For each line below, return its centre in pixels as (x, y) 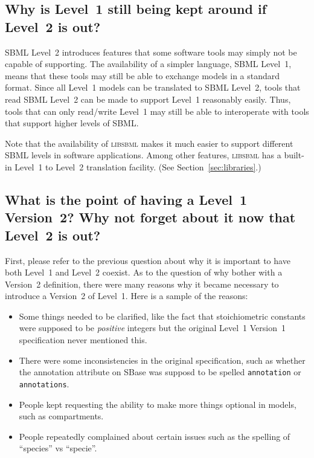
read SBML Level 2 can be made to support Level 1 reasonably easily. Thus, (148, 99)
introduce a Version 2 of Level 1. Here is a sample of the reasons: (127, 296)
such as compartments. (61, 416)
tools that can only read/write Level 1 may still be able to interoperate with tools (157, 111)
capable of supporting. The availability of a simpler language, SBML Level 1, (148, 64)
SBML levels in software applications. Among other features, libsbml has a (143, 155)
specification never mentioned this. (83, 340)
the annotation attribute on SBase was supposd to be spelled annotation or (160, 372)
